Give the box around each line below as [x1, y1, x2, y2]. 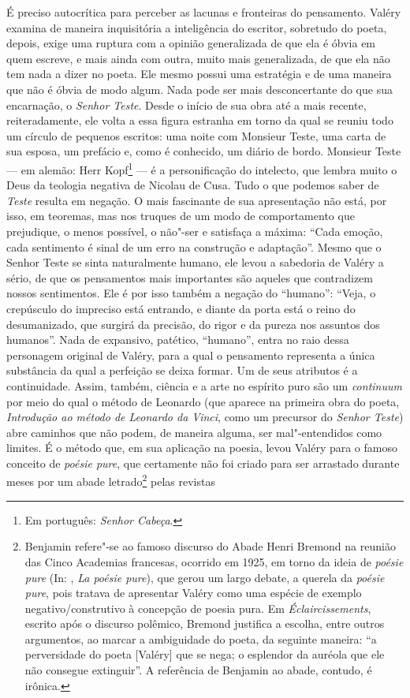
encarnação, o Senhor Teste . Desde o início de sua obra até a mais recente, [6, 96, 367, 113]
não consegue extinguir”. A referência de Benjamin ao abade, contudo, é [24, 662, 372, 678]
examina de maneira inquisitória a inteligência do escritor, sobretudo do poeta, [6, 19, 387, 35]
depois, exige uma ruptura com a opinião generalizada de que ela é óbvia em [6, 35, 376, 51]
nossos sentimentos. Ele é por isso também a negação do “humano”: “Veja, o [6, 285, 376, 301]
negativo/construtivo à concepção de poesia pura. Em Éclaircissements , [24, 599, 371, 616]
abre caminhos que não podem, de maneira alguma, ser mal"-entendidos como [6, 424, 382, 440]
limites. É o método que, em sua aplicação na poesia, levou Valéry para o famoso [6, 439, 397, 456]
